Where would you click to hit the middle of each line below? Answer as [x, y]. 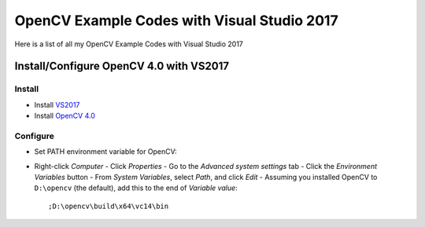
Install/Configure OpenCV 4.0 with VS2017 [122, 66]
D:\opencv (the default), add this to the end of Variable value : [136, 188]
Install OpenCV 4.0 [65, 116]
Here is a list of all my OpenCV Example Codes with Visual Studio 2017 [129, 44]
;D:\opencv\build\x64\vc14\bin [109, 206]
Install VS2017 [57, 104]
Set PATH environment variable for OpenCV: [105, 152]
